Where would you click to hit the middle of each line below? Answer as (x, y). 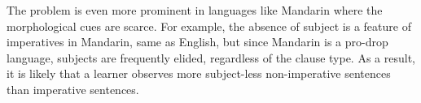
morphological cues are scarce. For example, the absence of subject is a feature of (209, 26)
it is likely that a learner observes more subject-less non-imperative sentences (199, 73)
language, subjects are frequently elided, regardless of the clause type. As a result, (211, 57)
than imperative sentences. (73, 89)
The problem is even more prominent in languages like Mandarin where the (195, 10)
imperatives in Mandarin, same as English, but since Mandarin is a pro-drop (197, 42)
